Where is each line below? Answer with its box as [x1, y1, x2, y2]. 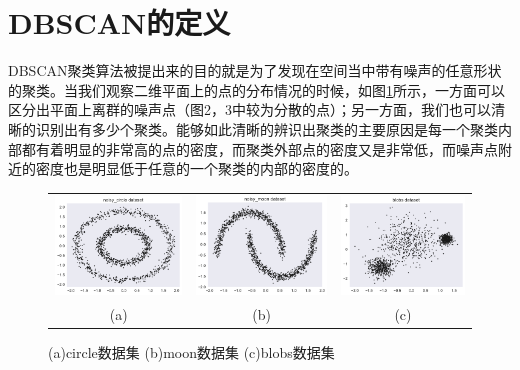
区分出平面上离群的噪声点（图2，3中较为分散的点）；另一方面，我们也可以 [8, 99, 491, 120]
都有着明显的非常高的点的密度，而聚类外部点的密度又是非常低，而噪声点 [21, 138, 498, 159]
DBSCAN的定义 [8, 2, 231, 43]
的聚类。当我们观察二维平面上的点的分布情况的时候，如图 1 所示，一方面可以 [8, 79, 505, 100]
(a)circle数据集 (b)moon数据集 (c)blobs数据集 [48, 342, 335, 363]
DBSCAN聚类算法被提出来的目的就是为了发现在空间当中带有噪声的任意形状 [8, 60, 502, 81]
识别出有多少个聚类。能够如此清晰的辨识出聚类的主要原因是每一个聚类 [35, 118, 498, 139]
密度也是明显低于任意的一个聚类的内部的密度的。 [35, 158, 358, 179]
